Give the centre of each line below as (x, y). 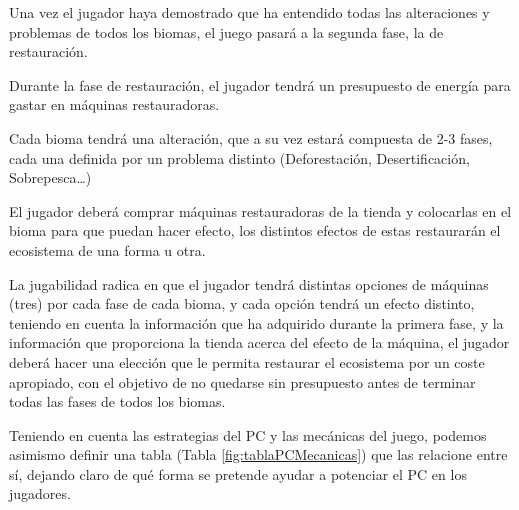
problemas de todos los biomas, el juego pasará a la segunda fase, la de (226, 31)
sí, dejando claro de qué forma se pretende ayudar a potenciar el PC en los (238, 473)
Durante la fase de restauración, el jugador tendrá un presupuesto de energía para (260, 84)
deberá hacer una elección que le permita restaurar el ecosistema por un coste (247, 361)
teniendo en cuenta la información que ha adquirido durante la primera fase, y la (256, 322)
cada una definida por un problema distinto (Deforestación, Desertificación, (239, 157)
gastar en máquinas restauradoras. (114, 104)
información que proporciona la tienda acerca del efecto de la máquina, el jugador (259, 342)
